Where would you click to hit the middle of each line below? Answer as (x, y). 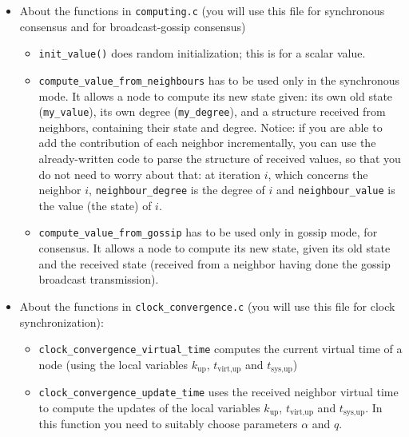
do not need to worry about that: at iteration (150, 174)
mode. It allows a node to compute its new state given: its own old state (216, 95)
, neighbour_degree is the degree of (177, 190)
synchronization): (62, 322)
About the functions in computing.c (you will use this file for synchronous (202, 10)
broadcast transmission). (99, 279)
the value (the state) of (95, 205)
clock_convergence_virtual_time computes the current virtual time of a (220, 349)
